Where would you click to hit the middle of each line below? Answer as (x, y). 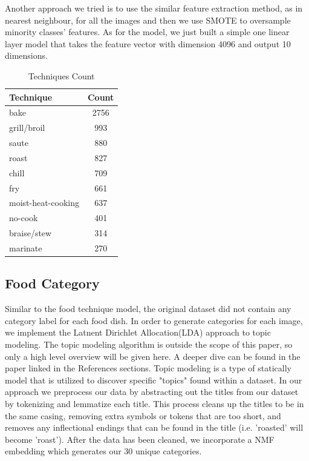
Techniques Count (61, 75)
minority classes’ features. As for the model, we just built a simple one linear (147, 32)
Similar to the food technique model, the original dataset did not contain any (148, 309)
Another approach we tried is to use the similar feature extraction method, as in (154, 8)
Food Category (52, 283)
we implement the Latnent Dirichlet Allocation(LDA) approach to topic (138, 332)
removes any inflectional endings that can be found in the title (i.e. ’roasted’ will (154, 427)
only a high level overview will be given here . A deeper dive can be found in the (153, 356)
